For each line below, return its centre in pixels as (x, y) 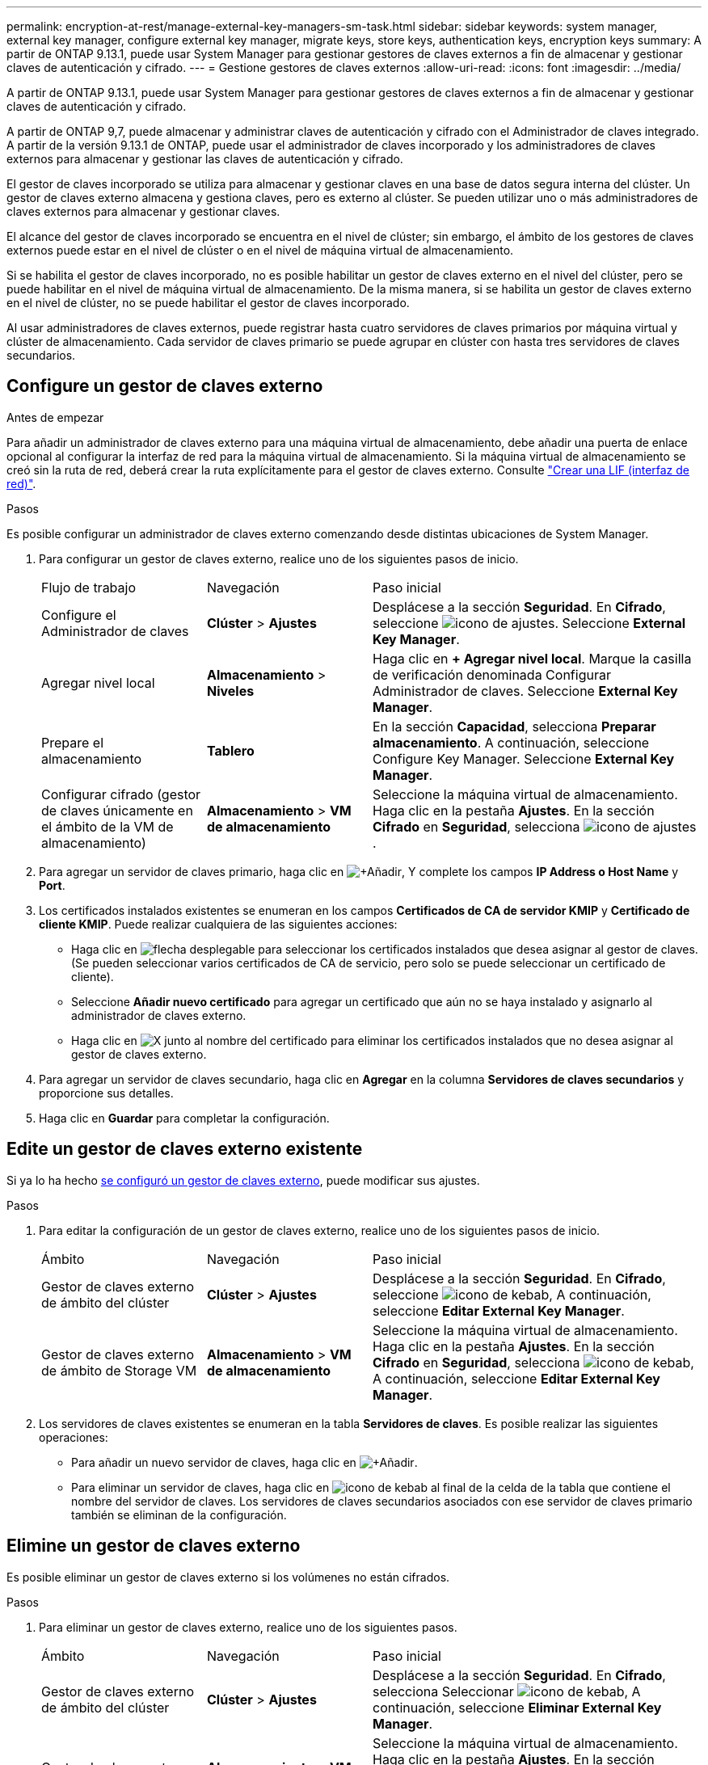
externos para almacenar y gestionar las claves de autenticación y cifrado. (205, 159)
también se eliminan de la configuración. (179, 1514)
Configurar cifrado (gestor (121, 794)
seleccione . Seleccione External (529, 623)
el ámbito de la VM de (107, 826)
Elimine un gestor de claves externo (154, 1546)
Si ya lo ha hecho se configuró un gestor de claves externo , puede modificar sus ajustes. (243, 1180)
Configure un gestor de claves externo (165, 386)
